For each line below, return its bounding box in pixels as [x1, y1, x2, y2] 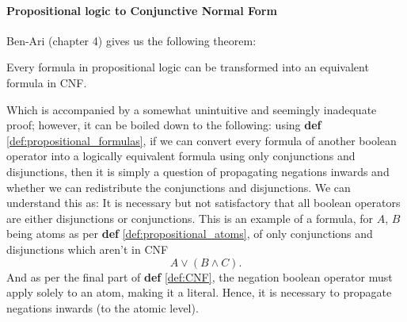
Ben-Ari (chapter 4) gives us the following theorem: [6, 32, 257, 48]
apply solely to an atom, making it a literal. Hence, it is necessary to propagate [6, 284, 392, 301]
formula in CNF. [6, 74, 87, 90]
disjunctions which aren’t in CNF [6, 240, 169, 257]
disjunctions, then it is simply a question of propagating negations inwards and [6, 163, 390, 179]
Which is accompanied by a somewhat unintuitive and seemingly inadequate [6, 101, 377, 117]
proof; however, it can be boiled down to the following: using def [6, 117, 321, 133]
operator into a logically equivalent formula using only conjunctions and [6, 148, 356, 164]
